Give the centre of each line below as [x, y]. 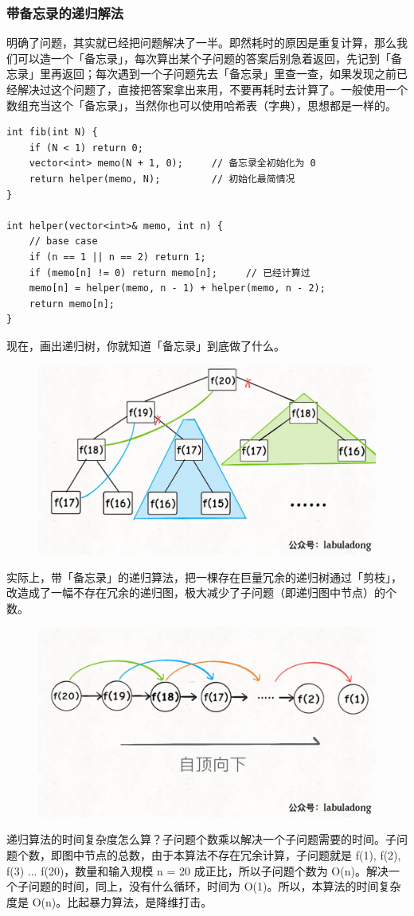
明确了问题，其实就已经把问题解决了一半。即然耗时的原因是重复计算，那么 [201, 43]
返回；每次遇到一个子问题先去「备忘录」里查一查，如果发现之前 [229, 74]
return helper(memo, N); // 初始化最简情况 [162, 179]
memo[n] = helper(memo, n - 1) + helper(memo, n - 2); [177, 288]
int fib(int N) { [52, 133]
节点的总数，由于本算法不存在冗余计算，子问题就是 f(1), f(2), [242, 855]
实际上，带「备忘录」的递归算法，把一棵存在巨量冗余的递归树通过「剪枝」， [204, 577]
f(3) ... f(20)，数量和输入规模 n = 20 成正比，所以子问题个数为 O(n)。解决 [197, 870]
